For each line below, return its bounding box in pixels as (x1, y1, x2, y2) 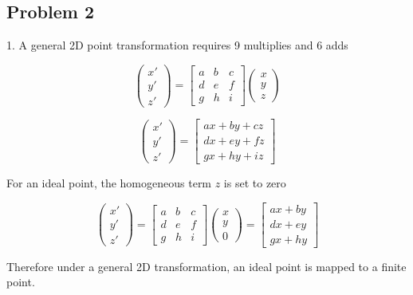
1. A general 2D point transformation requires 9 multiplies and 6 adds (6, 37, 348, 53)
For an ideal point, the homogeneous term (6, 175, 212, 191)
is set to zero (223, 175, 286, 191)
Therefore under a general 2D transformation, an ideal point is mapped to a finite (6, 258, 407, 274)
